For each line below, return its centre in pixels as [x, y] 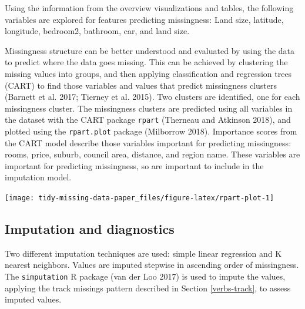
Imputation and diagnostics [90, 229]
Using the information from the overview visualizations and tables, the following [149, 8]
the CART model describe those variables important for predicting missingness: [148, 142]
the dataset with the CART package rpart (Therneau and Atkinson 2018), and [148, 120]
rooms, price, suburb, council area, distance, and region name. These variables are [152, 154]
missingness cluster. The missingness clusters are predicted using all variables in [149, 108]
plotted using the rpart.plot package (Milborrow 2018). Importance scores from [151, 131]
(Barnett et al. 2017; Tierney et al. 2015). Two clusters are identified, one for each [152, 97]
